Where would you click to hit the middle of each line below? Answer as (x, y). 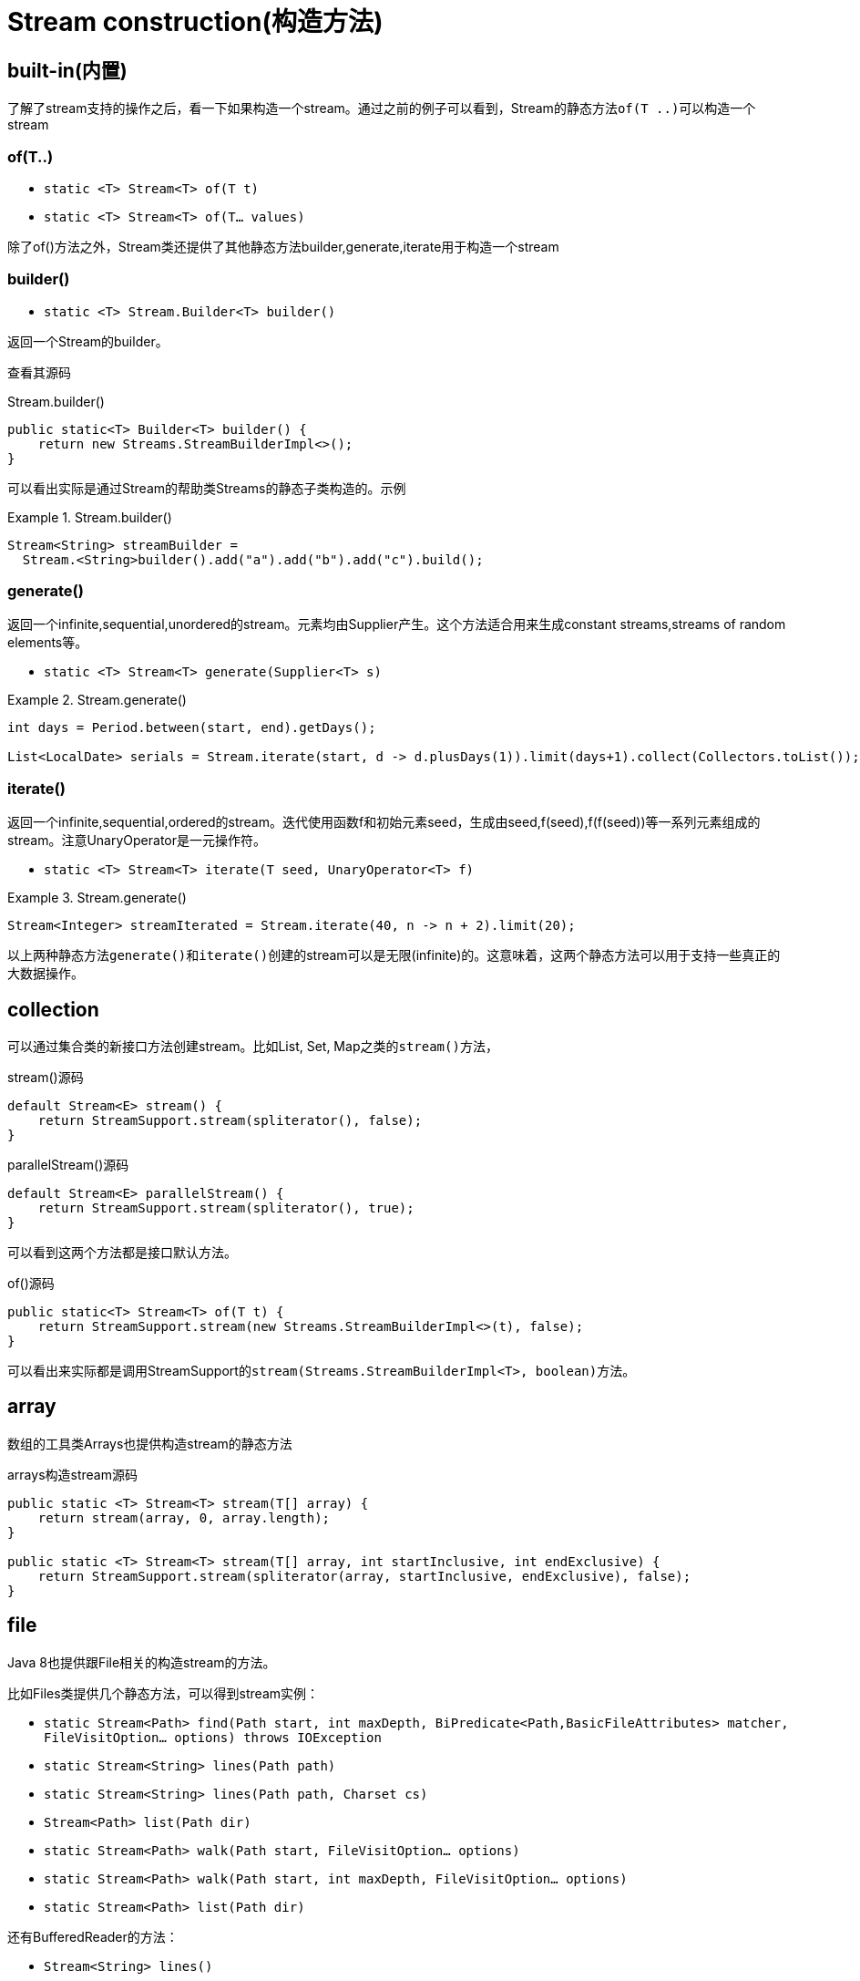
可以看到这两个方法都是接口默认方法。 (122, 1253)
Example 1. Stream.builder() (90, 517)
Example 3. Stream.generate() (97, 898)
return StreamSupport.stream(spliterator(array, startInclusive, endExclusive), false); (364, 1576)
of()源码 (31, 1284)
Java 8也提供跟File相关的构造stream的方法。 (142, 1662)
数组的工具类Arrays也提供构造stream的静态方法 (150, 1443)
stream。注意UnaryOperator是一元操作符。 (137, 841)
